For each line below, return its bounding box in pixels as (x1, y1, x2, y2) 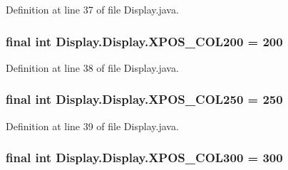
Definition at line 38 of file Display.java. (6, 60, 179, 75)
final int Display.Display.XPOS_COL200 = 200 (6, 32, 283, 50)
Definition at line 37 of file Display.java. (6, 2, 179, 16)
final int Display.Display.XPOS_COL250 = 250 (6, 90, 283, 108)
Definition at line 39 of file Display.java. (6, 118, 179, 133)
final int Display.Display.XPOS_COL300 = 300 (6, 149, 283, 166)
